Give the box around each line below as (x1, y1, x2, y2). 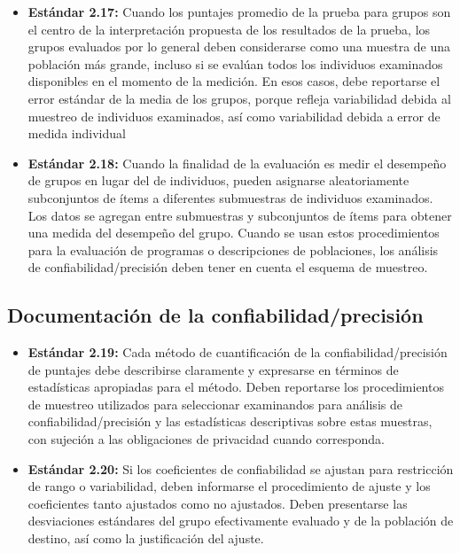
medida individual (27, 124, 126, 143)
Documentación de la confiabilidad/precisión (7, 301, 424, 329)
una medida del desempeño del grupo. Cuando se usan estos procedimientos (27, 223, 440, 242)
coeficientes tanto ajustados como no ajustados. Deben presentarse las (27, 494, 408, 512)
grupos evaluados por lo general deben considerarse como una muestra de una (27, 37, 451, 56)
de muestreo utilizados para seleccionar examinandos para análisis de (27, 394, 402, 413)
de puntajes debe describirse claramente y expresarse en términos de (27, 360, 399, 378)
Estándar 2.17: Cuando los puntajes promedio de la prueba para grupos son (27, 3, 451, 20)
